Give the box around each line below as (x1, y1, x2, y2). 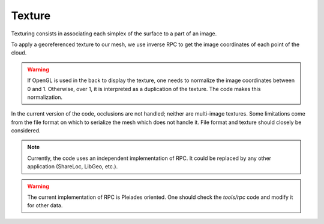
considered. (11, 127, 41, 134)
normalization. (27, 93, 63, 101)
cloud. (11, 49, 27, 56)
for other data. (27, 202, 63, 209)
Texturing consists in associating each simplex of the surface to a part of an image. (11, 30, 217, 37)
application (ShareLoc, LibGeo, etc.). (27, 163, 118, 170)
